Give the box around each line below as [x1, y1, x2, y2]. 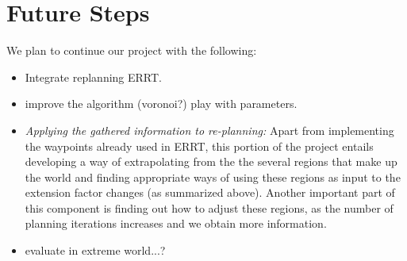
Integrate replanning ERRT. [25, 68, 162, 85]
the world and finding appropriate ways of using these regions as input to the [25, 168, 401, 185]
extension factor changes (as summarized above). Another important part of [25, 184, 395, 201]
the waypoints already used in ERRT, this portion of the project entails [25, 137, 374, 154]
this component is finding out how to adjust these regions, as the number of [25, 199, 394, 216]
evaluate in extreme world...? [25, 242, 166, 259]
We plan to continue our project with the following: [6, 42, 257, 59]
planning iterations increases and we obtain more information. [25, 215, 327, 232]
